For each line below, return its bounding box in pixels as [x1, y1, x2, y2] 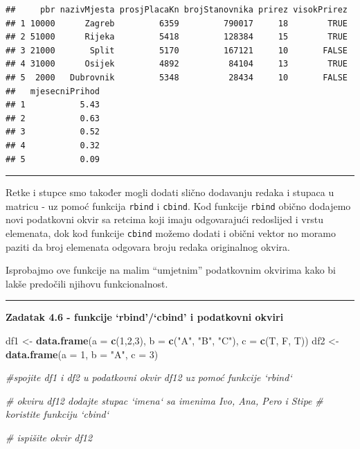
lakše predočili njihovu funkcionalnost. [6, 276, 168, 290]
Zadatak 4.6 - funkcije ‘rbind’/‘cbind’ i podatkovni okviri [6, 310, 284, 324]
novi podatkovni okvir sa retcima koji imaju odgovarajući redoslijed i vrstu [6, 212, 323, 227]
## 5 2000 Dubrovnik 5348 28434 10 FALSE [6, 72, 348, 82]
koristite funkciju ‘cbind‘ [6, 407, 109, 421]
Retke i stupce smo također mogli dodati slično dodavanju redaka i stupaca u [6, 185, 334, 200]
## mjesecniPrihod [6, 86, 100, 96]
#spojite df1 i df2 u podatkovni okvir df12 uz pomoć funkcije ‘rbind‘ [6, 370, 292, 385]
